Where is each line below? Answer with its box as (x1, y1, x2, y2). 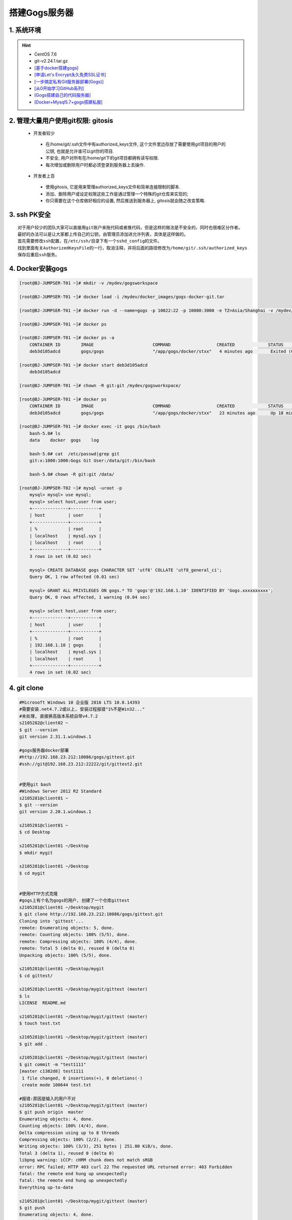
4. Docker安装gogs (9, 264, 68, 273)
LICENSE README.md (19, 1000, 66, 1006)
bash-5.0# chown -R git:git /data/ (29, 471, 114, 477)
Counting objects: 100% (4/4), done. (19, 1123, 109, 1129)
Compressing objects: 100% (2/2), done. (19, 1137, 117, 1142)
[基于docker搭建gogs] (34, 65, 79, 71)
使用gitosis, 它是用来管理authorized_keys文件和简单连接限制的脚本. (45, 184, 181, 190)
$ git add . (19, 1041, 48, 1047)
